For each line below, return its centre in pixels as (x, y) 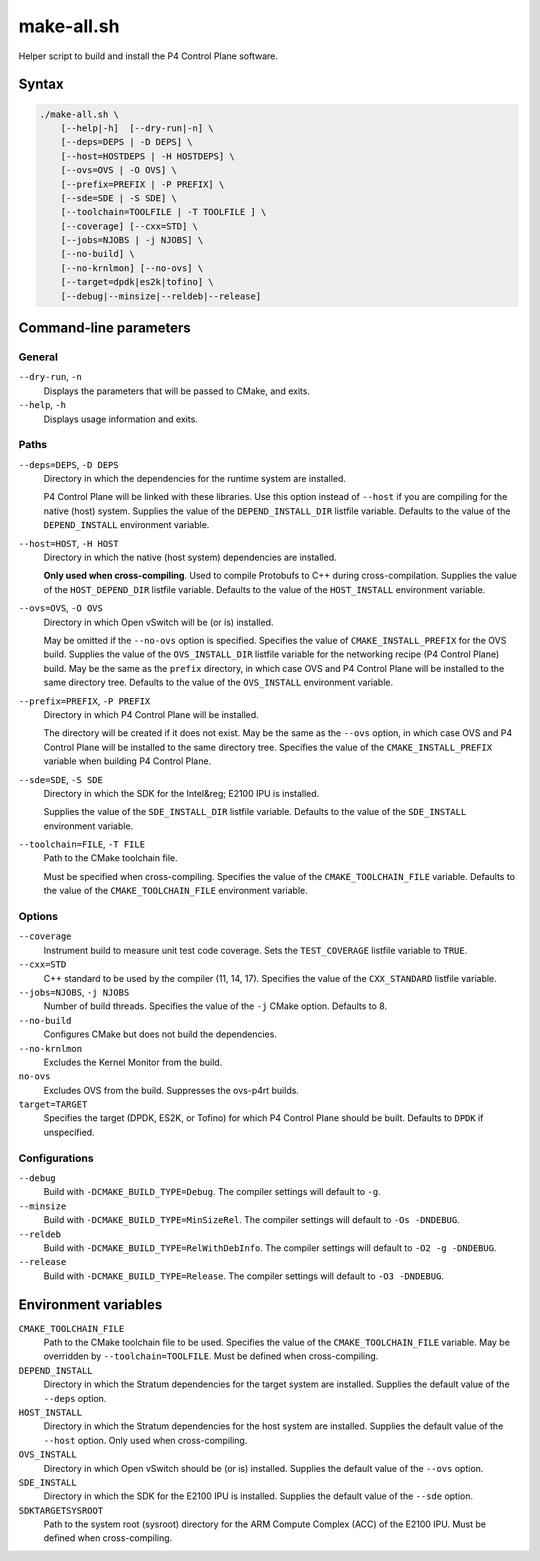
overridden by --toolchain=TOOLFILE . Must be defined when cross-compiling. (211, 1356)
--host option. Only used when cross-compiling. (145, 1440)
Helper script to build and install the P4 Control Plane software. (148, 56)
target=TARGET (53, 1104)
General (38, 357)
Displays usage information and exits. (121, 419)
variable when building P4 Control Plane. (127, 761)
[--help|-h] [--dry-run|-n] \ (137, 128)
